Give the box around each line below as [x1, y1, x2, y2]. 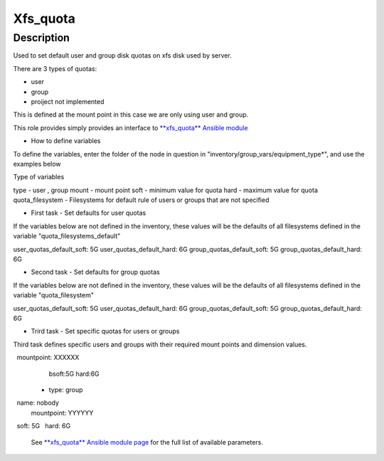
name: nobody [16, 398, 60, 407]
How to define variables [31, 137, 101, 145]
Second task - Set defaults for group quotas [31, 267, 160, 277]
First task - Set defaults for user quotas [31, 208, 146, 217]
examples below [13, 159, 61, 168]
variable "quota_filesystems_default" [13, 232, 121, 240]
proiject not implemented [31, 97, 105, 106]
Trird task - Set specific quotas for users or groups [31, 327, 180, 336]
